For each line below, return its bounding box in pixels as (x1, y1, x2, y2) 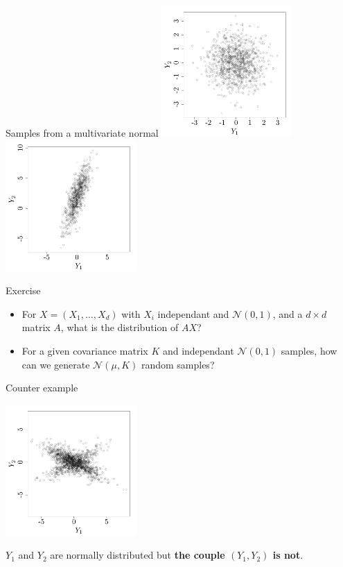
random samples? (141, 357, 215, 371)
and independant (162, 343, 234, 357)
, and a (272, 306, 303, 321)
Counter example (6, 380, 78, 395)
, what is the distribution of (60, 320, 179, 335)
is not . (272, 548, 304, 562)
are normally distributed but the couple (50, 548, 225, 562)
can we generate (21, 357, 90, 371)
